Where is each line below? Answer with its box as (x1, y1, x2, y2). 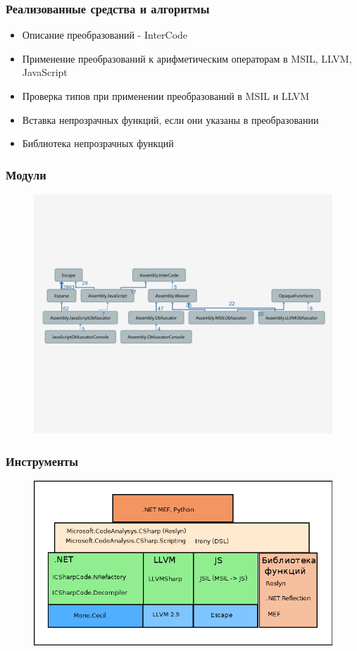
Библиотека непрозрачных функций (22, 136, 174, 151)
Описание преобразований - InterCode (22, 27, 188, 42)
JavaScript (22, 65, 68, 80)
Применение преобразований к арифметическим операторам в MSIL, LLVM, (22, 51, 352, 65)
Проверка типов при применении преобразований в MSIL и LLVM (22, 89, 310, 103)
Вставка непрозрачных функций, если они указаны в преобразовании (22, 112, 319, 127)
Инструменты (6, 452, 79, 469)
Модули (6, 165, 46, 183)
